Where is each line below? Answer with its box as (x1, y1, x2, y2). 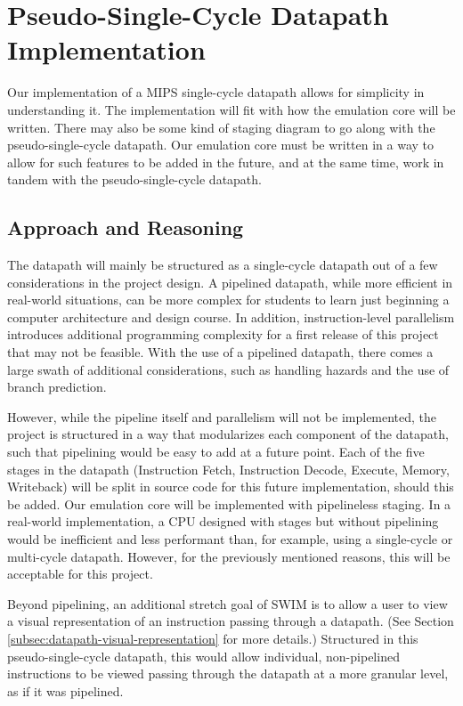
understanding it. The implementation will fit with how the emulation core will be (7, 100, 456, 118)
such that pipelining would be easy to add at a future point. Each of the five (7, 442, 425, 461)
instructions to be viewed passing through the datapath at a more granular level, (7, 664, 449, 683)
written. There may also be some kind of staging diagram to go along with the (7, 118, 435, 136)
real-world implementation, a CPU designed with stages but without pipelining (7, 512, 439, 531)
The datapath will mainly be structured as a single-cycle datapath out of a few (7, 256, 438, 274)
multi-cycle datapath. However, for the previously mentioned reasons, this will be (7, 547, 451, 565)
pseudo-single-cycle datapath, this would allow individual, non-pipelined (7, 646, 400, 665)
